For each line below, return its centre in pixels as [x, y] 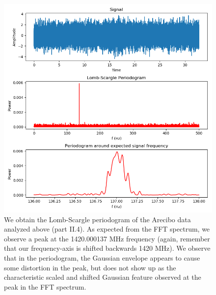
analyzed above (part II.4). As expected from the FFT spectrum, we [107, 229]
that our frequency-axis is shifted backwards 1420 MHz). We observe [107, 248]
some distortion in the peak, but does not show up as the [90, 267]
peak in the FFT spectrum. [45, 286]
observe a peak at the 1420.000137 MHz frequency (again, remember [107, 238]
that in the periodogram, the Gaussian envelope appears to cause [102, 257]
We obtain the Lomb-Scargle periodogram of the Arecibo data [97, 219]
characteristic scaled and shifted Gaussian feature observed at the [103, 277]
